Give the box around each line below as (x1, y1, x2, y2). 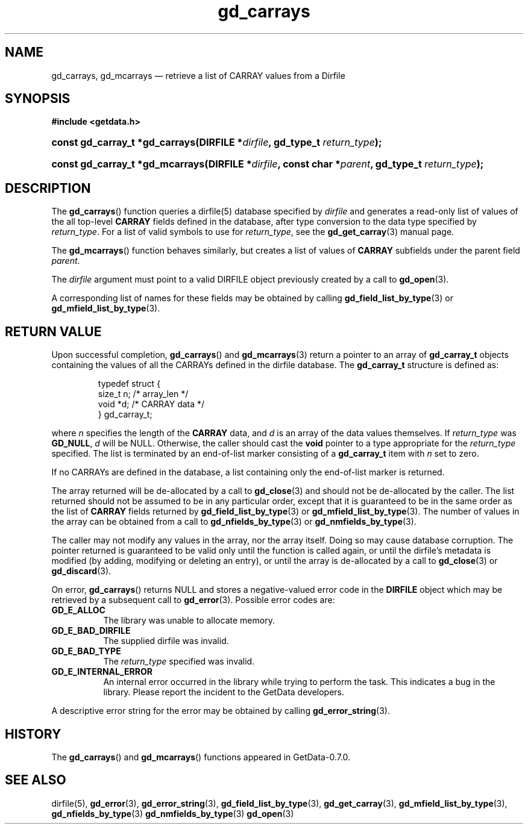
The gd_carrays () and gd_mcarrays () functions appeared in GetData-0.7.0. (51, 751, 351, 762)
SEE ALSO (5, 772, 66, 788)
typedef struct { (98, 378, 161, 389)
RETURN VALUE (5, 324, 102, 339)
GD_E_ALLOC (51, 605, 105, 616)
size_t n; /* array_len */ (98, 389, 189, 399)
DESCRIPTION (5, 180, 91, 196)
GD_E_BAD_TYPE (51, 646, 121, 657)
